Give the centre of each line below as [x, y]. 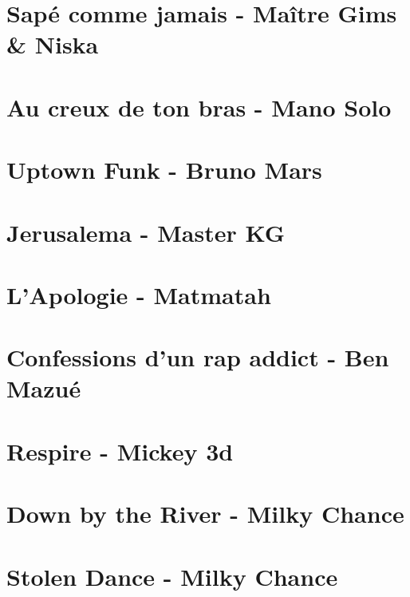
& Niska [53, 44]
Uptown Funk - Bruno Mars [164, 170]
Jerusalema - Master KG [146, 232]
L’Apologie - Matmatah [139, 294]
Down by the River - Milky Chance [205, 514]
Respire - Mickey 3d [120, 451]
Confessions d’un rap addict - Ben [198, 357]
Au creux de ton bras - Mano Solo [199, 107]
